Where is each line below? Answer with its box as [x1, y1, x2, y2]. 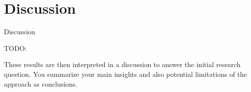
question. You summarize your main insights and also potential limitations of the [4, 69, 247, 79]
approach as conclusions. [4, 78, 77, 89]
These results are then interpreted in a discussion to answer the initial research [4, 59, 241, 69]
